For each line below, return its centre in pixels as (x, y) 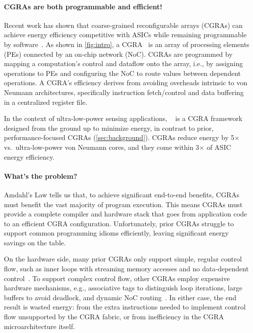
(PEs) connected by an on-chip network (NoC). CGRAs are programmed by (118, 54)
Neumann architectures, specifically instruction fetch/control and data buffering (124, 92)
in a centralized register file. (46, 102)
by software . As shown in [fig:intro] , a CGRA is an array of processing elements (127, 44)
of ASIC (219, 147)
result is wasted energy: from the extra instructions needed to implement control (125, 307)
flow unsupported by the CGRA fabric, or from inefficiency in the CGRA (114, 317)
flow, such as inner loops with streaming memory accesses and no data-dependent (126, 269)
